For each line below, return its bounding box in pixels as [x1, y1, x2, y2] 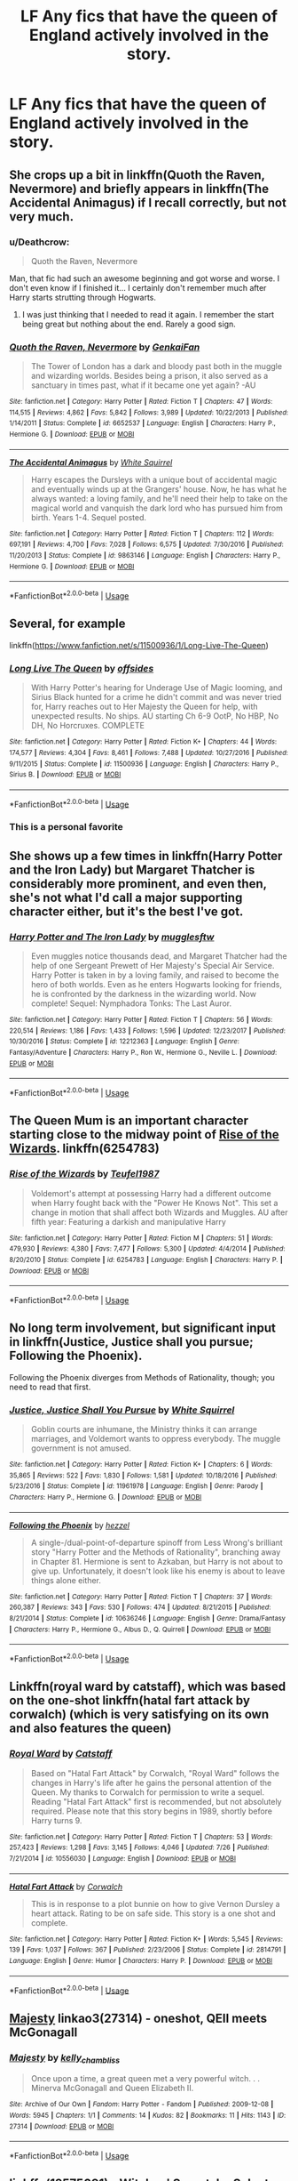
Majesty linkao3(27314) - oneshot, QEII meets [9, 2010, 268, 2025]
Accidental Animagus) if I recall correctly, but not [9, 195, 286, 210]
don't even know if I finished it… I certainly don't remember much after [9, 282, 267, 293]
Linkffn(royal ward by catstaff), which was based [9, 1679, 286, 1694]
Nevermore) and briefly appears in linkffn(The [9, 181, 269, 197]
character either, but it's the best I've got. [9, 904, 244, 919]
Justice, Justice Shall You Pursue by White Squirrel [9, 1404, 235, 1416]
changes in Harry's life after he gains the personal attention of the [30, 1777, 272, 1788]
